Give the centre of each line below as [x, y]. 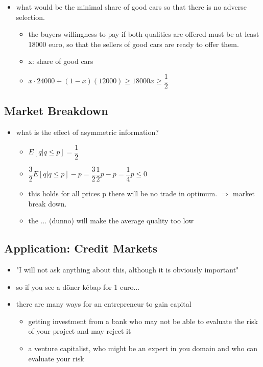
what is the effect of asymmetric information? [87, 132]
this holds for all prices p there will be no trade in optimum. [123, 193]
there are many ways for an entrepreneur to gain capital [104, 304]
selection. [30, 17]
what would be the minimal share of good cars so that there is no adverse [131, 7]
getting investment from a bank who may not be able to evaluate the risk [143, 321]
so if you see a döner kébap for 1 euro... [78, 286]
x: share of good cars [61, 61]
